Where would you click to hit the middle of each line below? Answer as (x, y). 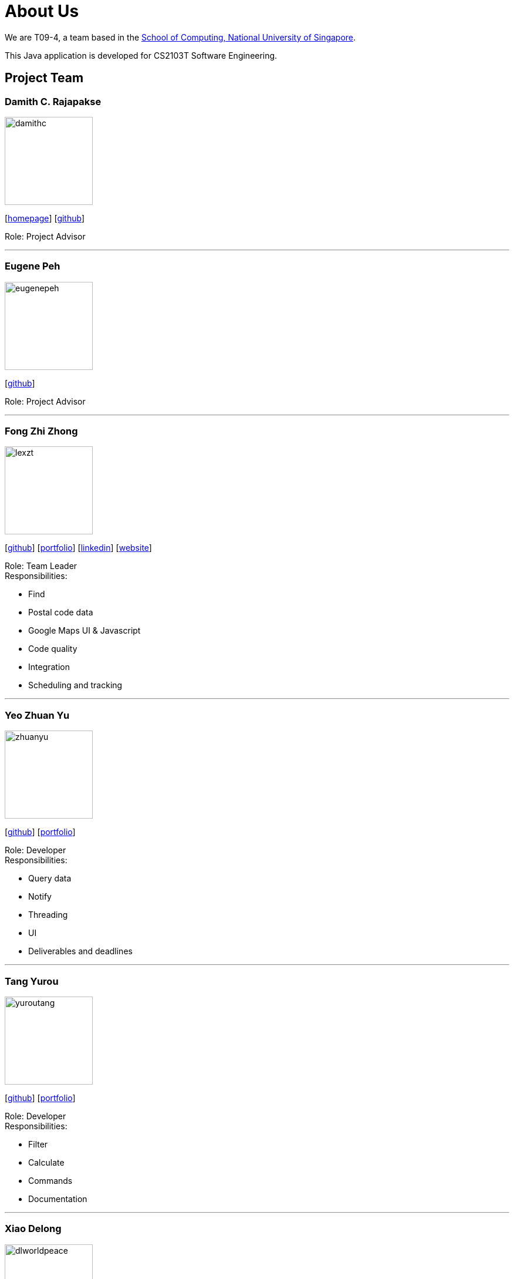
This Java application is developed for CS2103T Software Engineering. (141, 55)
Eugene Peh (33, 266)
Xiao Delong (33, 1229)
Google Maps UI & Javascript (84, 631)
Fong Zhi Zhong (41, 431)
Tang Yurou (32, 981)
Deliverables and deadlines (80, 951)
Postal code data (61, 612)
